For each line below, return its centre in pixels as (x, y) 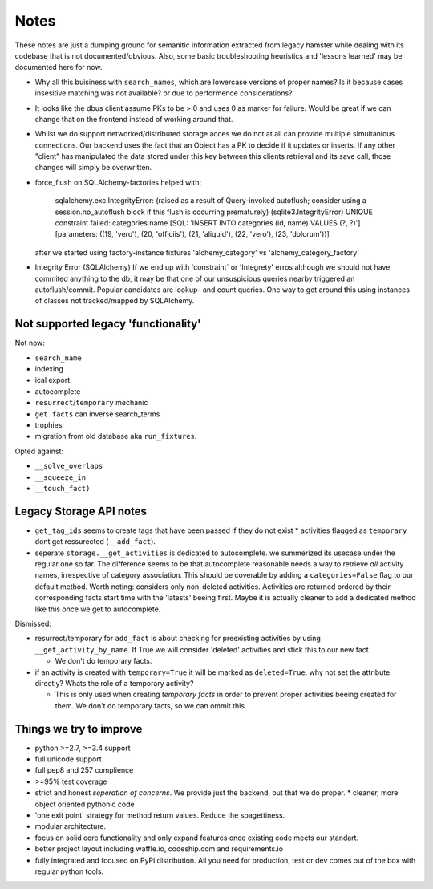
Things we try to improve (79, 729)
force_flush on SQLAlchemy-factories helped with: (118, 182)
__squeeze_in (61, 477)
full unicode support (68, 759)
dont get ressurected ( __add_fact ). (95, 542)
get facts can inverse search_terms (97, 414)
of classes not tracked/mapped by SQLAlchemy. (115, 301)
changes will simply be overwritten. (93, 168)
